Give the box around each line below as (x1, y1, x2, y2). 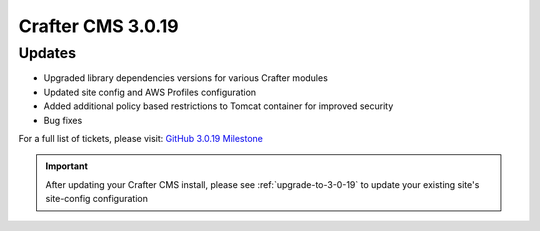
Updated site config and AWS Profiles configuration (43, 86, 257, 98)
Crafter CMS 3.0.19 (18, 15, 179, 37)
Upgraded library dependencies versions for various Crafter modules (43, 72, 329, 84)
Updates (18, 44, 77, 62)
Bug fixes (43, 114, 83, 126)
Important (45, 160, 89, 172)
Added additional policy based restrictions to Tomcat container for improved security (43, 100, 394, 112)
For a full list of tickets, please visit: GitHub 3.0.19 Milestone (18, 132, 264, 144)
